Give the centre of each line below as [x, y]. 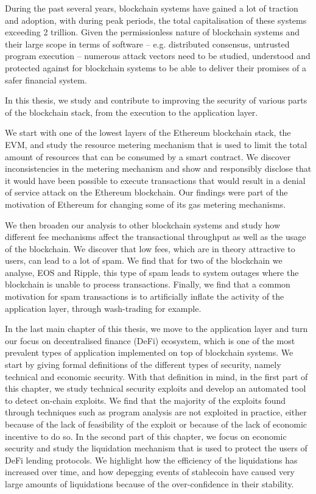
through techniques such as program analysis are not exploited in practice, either [156, 412]
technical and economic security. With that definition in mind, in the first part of [156, 376]
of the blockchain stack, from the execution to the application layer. [132, 112]
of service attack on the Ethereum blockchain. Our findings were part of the [146, 192]
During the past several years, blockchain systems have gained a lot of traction [152, 8]
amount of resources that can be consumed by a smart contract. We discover [148, 156]
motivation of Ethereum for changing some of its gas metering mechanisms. [146, 204]
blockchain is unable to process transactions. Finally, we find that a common [148, 284]
